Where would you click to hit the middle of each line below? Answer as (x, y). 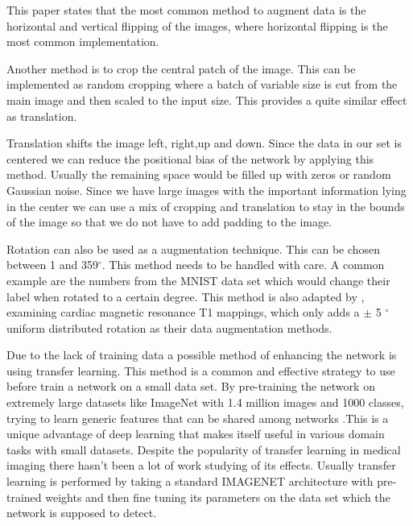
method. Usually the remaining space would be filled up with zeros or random (199, 174)
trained (24, 497)
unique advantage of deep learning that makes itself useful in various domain (196, 434)
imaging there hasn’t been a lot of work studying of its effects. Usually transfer (201, 465)
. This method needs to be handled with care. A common (243, 265)
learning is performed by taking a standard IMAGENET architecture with (190, 481)
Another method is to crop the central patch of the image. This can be (181, 68)
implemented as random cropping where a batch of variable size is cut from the (202, 84)
